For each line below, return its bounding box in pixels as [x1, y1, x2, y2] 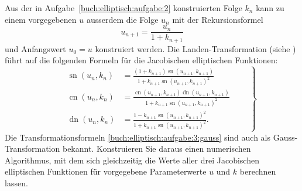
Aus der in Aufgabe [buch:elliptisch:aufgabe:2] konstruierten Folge [5, 2, 242, 13]
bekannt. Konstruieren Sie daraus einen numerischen [62, 142, 251, 155]
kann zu [256, 2, 284, 13]
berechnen [239, 165, 276, 178]
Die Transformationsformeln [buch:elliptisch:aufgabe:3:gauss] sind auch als [5, 131, 270, 143]
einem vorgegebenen [5, 13, 77, 25]
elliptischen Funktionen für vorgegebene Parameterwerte [5, 165, 207, 178]
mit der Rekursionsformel [172, 13, 263, 25]
